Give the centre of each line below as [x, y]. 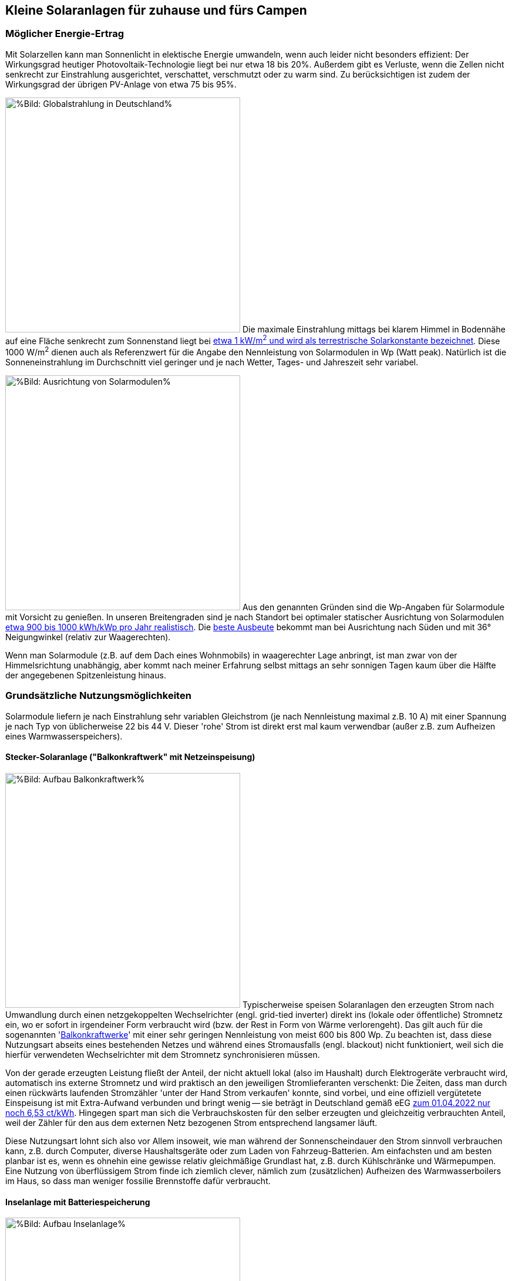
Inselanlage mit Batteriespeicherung [78, 1202]
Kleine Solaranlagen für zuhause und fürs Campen [156, 10]
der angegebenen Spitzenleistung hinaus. [86, 675]
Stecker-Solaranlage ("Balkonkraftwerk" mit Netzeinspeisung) [130, 757]
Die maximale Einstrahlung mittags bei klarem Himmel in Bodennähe [374, 329]
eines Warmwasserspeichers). [64, 736]
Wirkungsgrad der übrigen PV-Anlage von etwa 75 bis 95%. [121, 84]
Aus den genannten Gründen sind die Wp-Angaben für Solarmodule [373, 607]
